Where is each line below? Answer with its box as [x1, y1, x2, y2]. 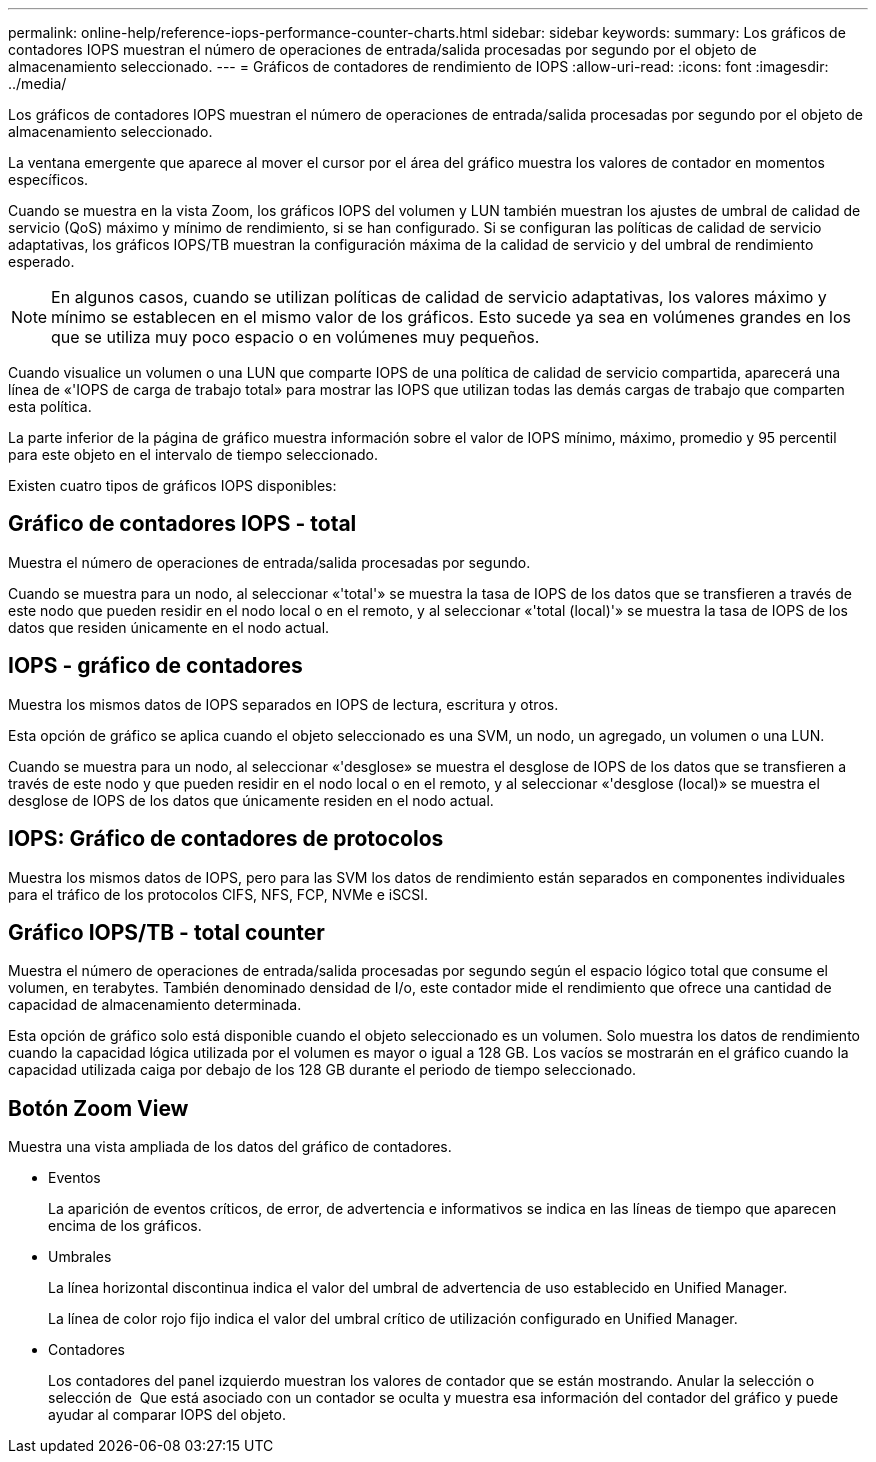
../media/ [8, 75, 67, 92]
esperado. [8, 253, 75, 270]
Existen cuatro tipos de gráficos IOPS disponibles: [8, 477, 337, 494]
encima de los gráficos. [48, 1217, 202, 1235]
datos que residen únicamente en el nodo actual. [8, 618, 330, 636]
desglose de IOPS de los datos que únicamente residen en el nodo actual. [8, 791, 494, 809]
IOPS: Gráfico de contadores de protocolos [8, 826, 444, 852]
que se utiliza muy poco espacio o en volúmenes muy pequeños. [51, 327, 540, 347]
